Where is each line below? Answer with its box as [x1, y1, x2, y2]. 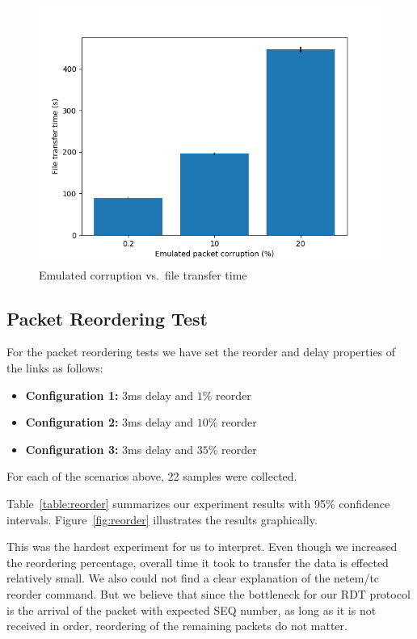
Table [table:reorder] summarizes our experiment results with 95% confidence [6, 494, 390, 511]
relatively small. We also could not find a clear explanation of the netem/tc [6, 570, 380, 586]
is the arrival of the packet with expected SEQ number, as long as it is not [6, 601, 377, 618]
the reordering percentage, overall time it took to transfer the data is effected [6, 553, 389, 570]
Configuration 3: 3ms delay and [25, 440, 194, 457]
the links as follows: [6, 359, 103, 376]
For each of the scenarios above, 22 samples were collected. [6, 468, 297, 485]
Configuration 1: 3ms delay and [25, 386, 194, 403]
